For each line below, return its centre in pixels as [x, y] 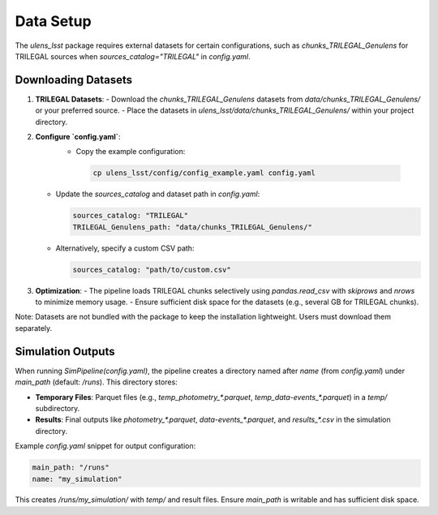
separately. [34, 328]
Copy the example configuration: [131, 152]
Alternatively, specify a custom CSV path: [125, 248]
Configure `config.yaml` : [78, 137]
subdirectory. [58, 408]
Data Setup [54, 21]
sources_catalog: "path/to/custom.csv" [152, 269]
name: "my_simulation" [77, 479]
